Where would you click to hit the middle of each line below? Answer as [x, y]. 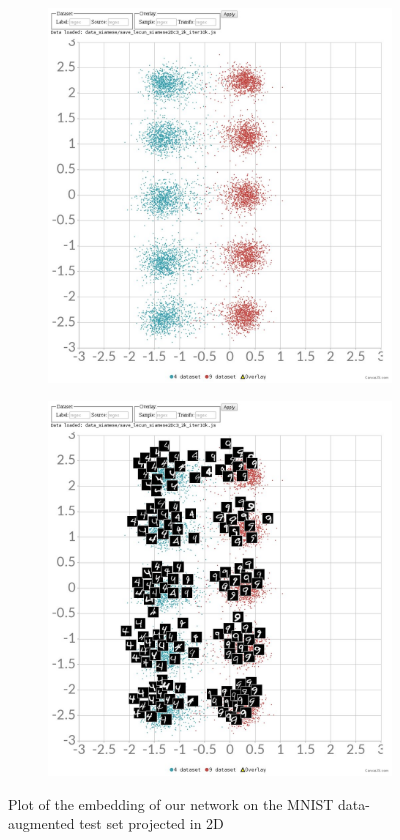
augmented [41, 823]
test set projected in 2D [151, 823]
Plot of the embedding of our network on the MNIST [171, 803]
